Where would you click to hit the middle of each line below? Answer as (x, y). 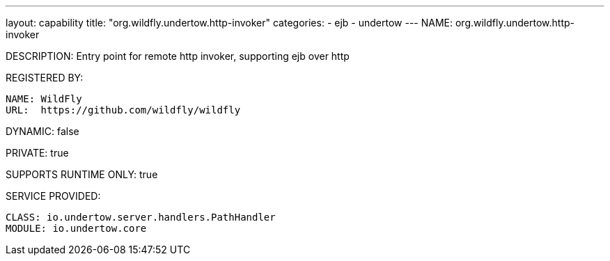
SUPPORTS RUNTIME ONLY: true (82, 174)
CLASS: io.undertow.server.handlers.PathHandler (141, 217)
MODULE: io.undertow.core (76, 228)
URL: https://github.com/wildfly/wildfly (123, 110)
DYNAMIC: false (42, 131)
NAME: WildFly (44, 99)
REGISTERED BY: (45, 78)
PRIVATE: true (37, 153)
